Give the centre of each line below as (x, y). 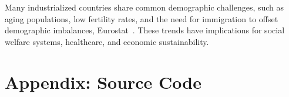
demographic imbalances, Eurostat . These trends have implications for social (145, 30)
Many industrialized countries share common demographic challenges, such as (144, 7)
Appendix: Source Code (103, 82)
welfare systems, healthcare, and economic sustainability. (107, 41)
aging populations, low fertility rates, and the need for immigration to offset (142, 18)
